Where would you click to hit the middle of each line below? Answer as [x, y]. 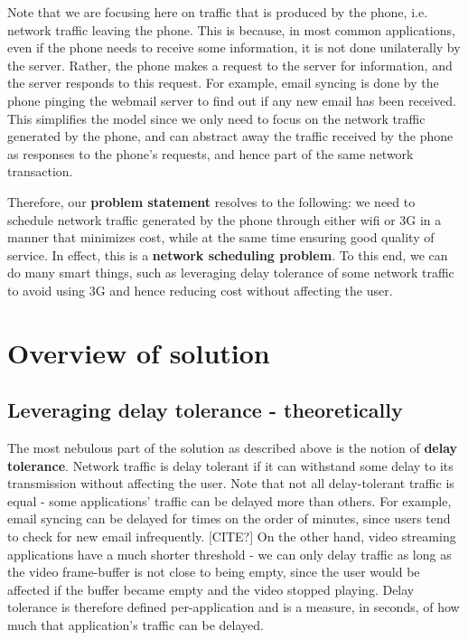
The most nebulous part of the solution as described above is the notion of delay [233, 448]
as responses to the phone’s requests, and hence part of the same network [211, 153]
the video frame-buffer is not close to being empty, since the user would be [214, 572]
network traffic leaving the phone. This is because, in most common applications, [231, 29]
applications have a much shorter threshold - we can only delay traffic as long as [229, 554]
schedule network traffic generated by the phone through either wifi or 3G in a [225, 219]
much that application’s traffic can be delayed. [136, 625]
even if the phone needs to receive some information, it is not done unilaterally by [234, 47]
